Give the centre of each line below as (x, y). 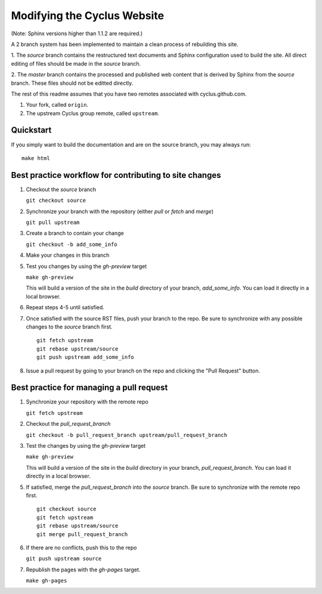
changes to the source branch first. (69, 327)
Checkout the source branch (61, 189)
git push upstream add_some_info (85, 357)
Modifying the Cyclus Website (87, 16)
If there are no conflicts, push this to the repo (81, 547)
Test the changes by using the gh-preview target (86, 445)
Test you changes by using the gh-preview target (86, 266)
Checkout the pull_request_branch (68, 424)
